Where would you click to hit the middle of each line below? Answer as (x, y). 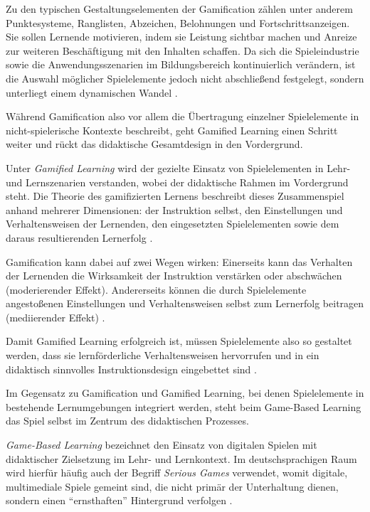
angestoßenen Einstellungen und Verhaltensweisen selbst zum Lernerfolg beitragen (185, 303)
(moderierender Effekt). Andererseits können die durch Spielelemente (156, 289)
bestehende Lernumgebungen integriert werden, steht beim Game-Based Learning (184, 406)
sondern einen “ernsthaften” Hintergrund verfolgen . (119, 500)
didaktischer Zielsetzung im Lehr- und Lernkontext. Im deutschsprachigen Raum (181, 458)
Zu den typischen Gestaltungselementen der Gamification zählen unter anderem (179, 9)
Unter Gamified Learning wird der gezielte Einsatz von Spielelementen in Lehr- (178, 167)
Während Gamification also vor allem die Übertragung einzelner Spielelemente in (183, 116)
